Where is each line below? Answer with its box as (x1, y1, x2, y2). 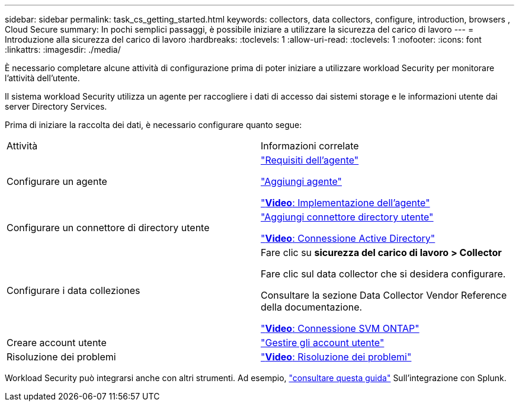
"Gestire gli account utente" (261, 337, 385, 349)
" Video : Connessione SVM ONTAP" (261, 322, 419, 334)
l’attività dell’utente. (5, 73, 80, 83)
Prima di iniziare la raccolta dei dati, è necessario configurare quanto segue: (5, 120, 302, 130)
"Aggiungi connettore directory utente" (261, 211, 434, 223)
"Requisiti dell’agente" (261, 154, 359, 166)
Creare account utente (7, 337, 107, 349)
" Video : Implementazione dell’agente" (261, 197, 430, 209)
